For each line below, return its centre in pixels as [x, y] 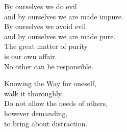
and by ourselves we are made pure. [60, 36]
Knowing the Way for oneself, [50, 83]
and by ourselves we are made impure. [64, 16]
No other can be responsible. [49, 66]
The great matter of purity [46, 46]
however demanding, [36, 113]
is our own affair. [31, 56]
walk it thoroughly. [34, 93]
